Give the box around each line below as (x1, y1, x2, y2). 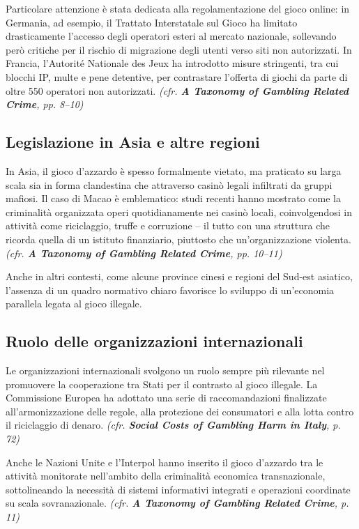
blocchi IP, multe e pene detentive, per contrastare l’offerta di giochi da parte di (6, 69, 348, 84)
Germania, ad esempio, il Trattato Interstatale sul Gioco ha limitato (6, 15, 298, 29)
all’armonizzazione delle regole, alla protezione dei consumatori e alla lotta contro (6, 404, 354, 418)
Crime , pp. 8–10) (6, 97, 84, 112)
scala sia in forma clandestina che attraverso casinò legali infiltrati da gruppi (6, 177, 333, 192)
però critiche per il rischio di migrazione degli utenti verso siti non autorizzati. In (6, 42, 352, 56)
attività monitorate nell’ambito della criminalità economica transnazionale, (6, 468, 326, 483)
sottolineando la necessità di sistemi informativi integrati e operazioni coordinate (6, 482, 351, 496)
